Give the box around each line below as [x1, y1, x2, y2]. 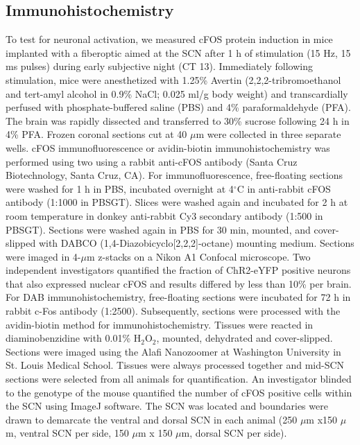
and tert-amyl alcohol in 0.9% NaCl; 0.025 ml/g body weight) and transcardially [6, 86, 348, 101]
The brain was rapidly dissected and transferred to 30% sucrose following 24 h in [6, 113, 350, 128]
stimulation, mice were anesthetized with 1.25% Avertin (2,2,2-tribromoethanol [6, 72, 341, 87]
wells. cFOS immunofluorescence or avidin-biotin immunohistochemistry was [6, 140, 330, 155]
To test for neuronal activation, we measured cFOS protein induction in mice [6, 32, 333, 46]
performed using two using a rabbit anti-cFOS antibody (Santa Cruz [6, 154, 298, 168]
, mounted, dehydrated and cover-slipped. [156, 331, 333, 345]
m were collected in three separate [196, 127, 341, 141]
